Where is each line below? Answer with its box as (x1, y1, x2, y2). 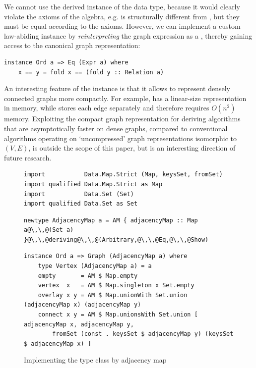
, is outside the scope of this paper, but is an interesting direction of (28, 143, 236, 153)
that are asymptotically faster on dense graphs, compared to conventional (4, 123, 228, 133)
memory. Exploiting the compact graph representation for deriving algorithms (4, 113, 241, 124)
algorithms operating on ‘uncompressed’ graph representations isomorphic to (4, 133, 237, 143)
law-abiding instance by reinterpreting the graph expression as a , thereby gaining (4, 30, 253, 41)
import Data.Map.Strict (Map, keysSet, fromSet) (24, 171, 223, 178)
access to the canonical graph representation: (4, 40, 140, 51)
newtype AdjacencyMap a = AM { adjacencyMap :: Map (24, 216, 198, 224)
